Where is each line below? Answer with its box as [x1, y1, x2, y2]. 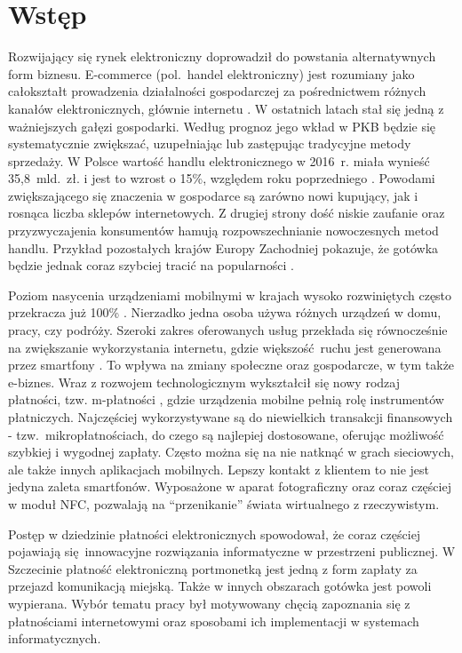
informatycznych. [8, 629, 101, 648]
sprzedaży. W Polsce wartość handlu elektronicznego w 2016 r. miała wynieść [8, 151, 430, 170]
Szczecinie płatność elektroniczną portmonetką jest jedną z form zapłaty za [8, 559, 418, 577]
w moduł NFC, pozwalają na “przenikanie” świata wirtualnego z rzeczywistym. [8, 494, 440, 513]
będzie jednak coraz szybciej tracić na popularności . [8, 256, 294, 275]
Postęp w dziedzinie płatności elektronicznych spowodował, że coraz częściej [8, 524, 421, 543]
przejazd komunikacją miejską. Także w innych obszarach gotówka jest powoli [8, 577, 432, 595]
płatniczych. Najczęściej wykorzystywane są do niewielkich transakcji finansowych [8, 408, 453, 426]
